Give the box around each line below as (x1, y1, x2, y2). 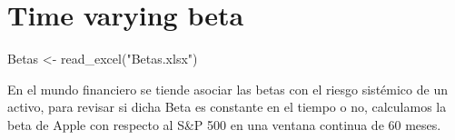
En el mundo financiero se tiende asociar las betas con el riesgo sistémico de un (7, 79, 448, 98)
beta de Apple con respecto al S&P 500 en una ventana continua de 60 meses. (7, 115, 441, 134)
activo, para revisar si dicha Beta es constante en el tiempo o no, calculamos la (7, 97, 447, 116)
